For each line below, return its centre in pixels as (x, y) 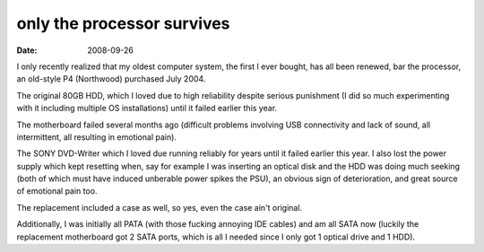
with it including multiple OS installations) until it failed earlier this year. (147, 109)
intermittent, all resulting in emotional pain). (96, 137)
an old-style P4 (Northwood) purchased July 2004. (111, 79)
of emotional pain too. (57, 191)
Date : (27, 50)
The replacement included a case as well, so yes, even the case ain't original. (160, 207)
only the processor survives (123, 23)
